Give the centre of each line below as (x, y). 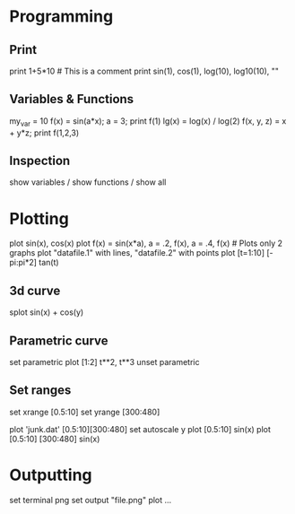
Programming (61, 17)
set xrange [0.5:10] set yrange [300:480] (85, 412)
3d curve (35, 290)
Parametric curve (59, 340)
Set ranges (40, 391)
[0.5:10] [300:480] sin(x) (55, 439)
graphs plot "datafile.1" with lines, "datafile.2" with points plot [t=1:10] (137, 253)
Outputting (51, 475)
